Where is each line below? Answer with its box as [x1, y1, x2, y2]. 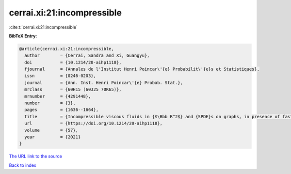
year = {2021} [24, 134, 81, 140]
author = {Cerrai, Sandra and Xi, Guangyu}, [24, 53, 150, 58]
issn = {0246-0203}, [24, 73, 97, 79]
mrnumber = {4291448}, [24, 94, 91, 99]
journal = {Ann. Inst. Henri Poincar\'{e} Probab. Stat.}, [24, 80, 183, 85]
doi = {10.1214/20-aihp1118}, [24, 60, 122, 65]
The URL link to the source [9, 153, 63, 159]
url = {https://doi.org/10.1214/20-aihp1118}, [24, 121, 162, 126]
